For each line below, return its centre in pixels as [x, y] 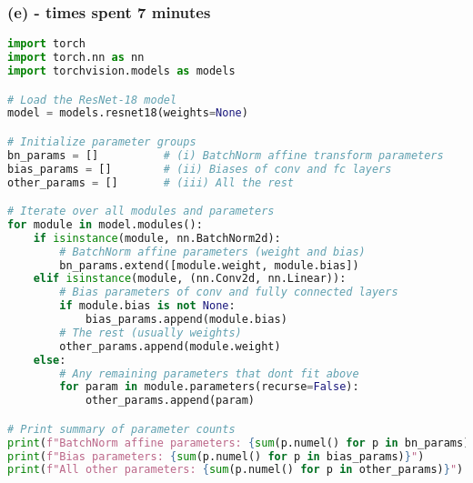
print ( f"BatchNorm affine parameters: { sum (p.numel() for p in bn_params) [239, 443]
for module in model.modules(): [105, 224]
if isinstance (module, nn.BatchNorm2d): [157, 238]
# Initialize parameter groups [102, 141]
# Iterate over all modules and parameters [141, 211]
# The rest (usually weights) [151, 332]
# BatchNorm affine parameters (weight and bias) [212, 252]
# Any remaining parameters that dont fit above [209, 373]
